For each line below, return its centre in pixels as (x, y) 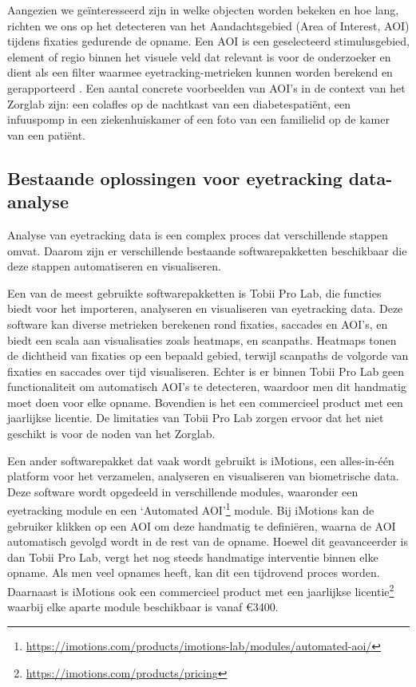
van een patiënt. (46, 134)
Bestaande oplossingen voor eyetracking (175, 178)
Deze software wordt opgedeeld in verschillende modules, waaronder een (183, 491)
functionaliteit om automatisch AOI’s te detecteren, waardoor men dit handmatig (207, 387)
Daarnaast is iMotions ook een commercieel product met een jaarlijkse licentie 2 (201, 590)
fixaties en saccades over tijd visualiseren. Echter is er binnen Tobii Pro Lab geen (206, 371)
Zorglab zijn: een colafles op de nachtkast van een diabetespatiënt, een (179, 103)
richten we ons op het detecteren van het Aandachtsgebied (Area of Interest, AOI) (208, 25)
